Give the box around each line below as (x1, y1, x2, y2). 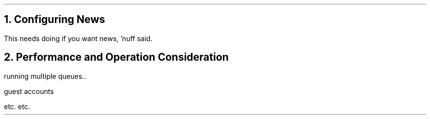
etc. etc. (4, 102, 30, 111)
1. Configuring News (4, 13, 105, 26)
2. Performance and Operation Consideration (4, 51, 229, 64)
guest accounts (4, 87, 54, 95)
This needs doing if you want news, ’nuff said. (4, 34, 153, 43)
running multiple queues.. (4, 71, 86, 80)
